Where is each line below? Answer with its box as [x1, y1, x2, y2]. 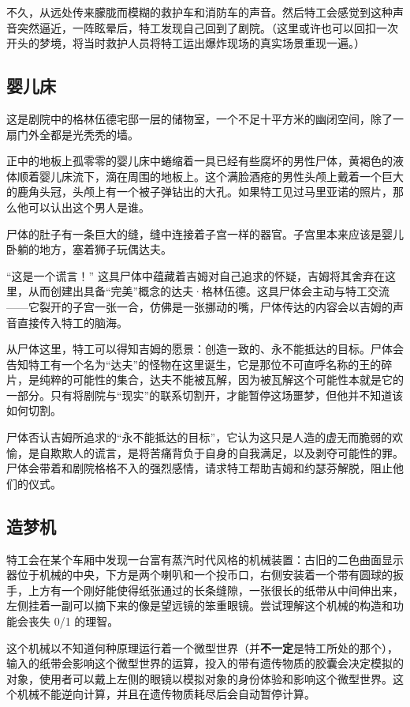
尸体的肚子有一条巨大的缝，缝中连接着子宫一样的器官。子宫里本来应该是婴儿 [6, 225, 404, 242]
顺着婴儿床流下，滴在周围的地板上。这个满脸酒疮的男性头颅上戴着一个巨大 [17, 167, 404, 184]
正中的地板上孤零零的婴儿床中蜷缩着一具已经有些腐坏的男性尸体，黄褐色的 [6, 152, 393, 169]
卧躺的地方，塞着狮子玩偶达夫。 [6, 241, 172, 258]
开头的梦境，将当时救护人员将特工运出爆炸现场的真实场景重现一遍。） [6, 35, 365, 51]
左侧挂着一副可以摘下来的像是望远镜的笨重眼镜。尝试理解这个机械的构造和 [6, 597, 393, 614]
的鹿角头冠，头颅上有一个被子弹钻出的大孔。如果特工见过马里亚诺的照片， [6, 183, 393, 200]
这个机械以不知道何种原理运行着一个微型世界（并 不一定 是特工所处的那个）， [6, 639, 398, 656]
